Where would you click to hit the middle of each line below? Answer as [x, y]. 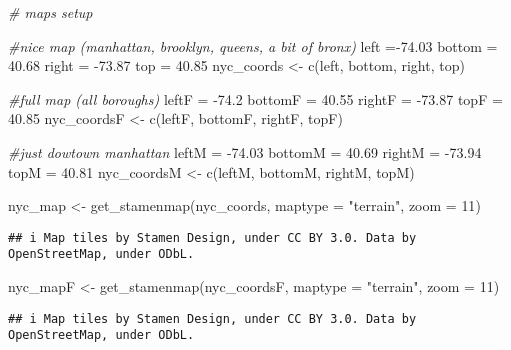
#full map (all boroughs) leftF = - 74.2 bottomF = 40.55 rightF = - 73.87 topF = [255, 98]
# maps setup [50, 12]
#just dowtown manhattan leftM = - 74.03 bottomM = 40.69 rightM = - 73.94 [245, 151]
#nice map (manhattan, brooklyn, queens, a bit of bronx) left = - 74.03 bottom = [253, 45]
